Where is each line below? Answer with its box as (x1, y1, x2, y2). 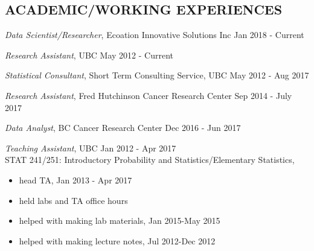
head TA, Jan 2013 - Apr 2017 (19, 173, 132, 186)
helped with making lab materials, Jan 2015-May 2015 (19, 214, 220, 227)
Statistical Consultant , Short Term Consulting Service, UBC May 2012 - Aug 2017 (5, 69, 309, 81)
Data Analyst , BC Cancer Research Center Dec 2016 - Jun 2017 (5, 121, 241, 134)
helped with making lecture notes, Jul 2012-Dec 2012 (19, 234, 216, 247)
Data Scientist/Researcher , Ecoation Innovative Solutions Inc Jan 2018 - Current (5, 28, 304, 41)
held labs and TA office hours (19, 194, 128, 206)
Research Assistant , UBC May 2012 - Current (5, 48, 173, 61)
